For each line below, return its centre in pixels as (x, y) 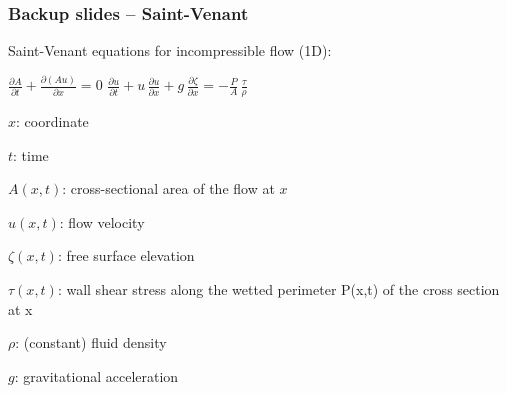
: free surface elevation (126, 255)
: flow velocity (102, 221)
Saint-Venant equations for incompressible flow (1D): (170, 50)
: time (31, 154)
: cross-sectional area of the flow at (168, 188)
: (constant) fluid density (91, 342)
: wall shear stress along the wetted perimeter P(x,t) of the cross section (278, 288)
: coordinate (52, 121)
